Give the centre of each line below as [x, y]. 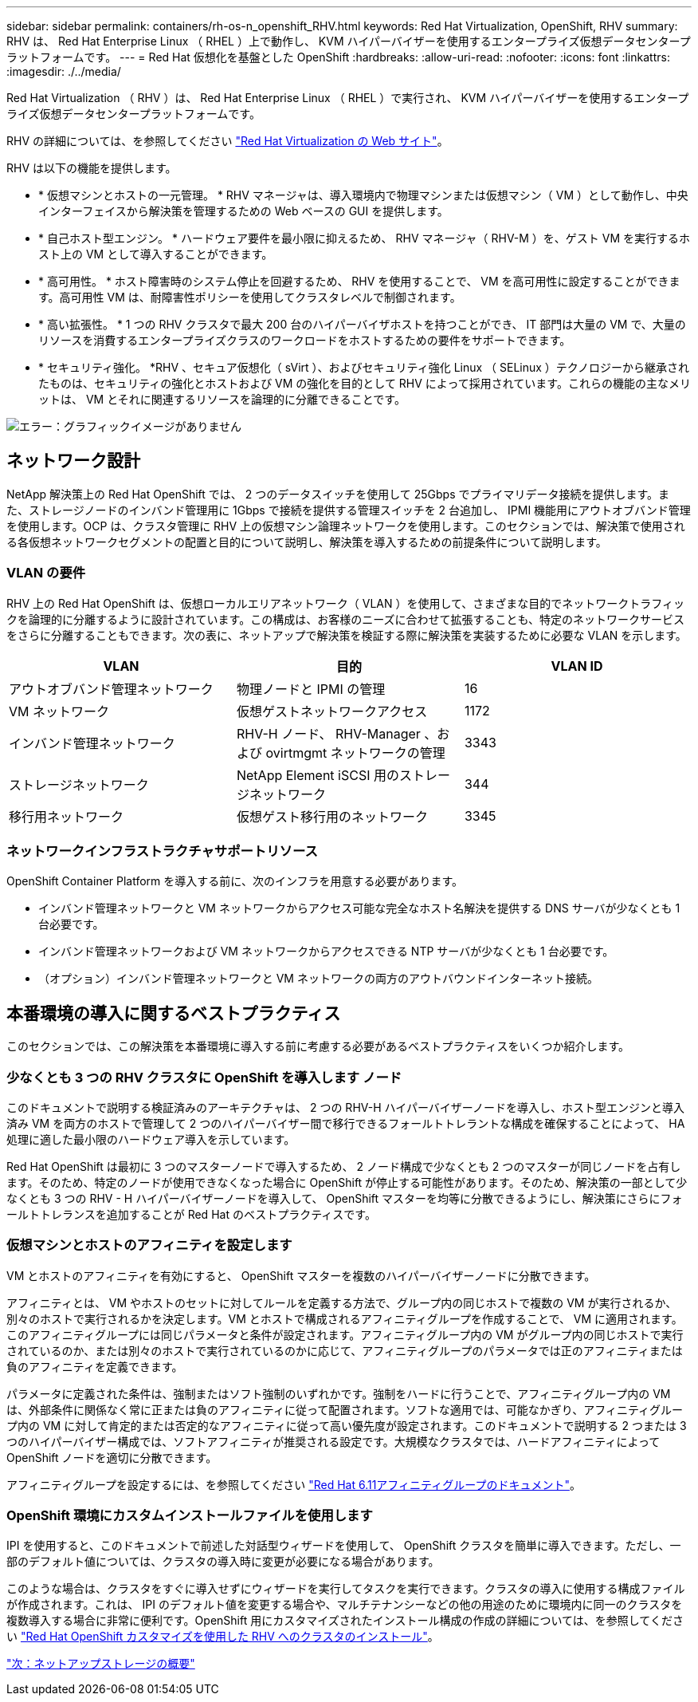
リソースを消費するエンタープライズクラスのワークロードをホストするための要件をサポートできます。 [305, 340]
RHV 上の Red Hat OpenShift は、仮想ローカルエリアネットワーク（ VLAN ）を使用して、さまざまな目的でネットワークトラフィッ [346, 603]
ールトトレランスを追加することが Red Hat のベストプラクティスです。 [191, 1214]
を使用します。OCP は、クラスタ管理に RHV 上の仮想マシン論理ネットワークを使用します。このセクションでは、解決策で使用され [346, 526]
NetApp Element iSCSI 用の [318, 775]
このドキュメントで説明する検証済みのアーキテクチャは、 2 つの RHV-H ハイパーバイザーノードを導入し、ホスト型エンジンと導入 [345, 1107]
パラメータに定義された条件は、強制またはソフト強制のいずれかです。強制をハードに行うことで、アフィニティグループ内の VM [339, 1393]
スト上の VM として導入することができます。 [156, 254]
